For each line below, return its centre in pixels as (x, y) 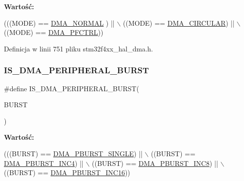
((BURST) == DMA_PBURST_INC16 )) (67, 173)
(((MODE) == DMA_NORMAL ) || (59, 23)
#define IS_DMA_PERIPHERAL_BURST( (72, 88)
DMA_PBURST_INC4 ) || (44, 163)
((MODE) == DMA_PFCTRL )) (54, 32)
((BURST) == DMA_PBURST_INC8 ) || (155, 163)
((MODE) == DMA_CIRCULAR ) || (179, 23)
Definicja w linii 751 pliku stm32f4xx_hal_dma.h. (78, 48)
